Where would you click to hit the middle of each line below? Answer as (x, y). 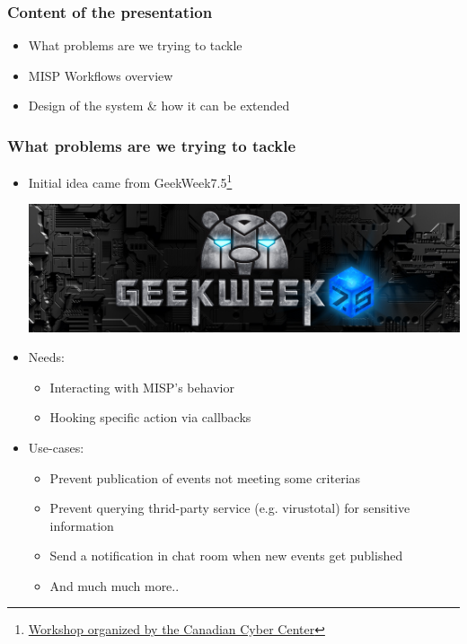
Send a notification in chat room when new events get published (226, 556)
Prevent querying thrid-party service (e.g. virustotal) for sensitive (230, 508)
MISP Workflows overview (101, 75)
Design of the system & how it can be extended (159, 106)
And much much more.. (115, 585)
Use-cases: (56, 447)
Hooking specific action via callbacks (150, 417)
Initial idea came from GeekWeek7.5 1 (130, 181)
